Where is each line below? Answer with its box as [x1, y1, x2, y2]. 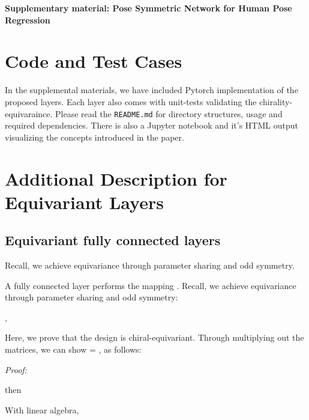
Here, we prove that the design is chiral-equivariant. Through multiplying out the [5, 331, 304, 344]
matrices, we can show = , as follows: [5, 343, 142, 356]
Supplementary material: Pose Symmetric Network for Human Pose [5, 2, 292, 14]
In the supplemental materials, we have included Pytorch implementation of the [5, 84, 298, 96]
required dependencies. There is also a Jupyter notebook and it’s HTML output [5, 119, 298, 132]
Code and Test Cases [5, 49, 182, 73]
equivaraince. [5, 107, 53, 120]
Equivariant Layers [5, 189, 164, 214]
